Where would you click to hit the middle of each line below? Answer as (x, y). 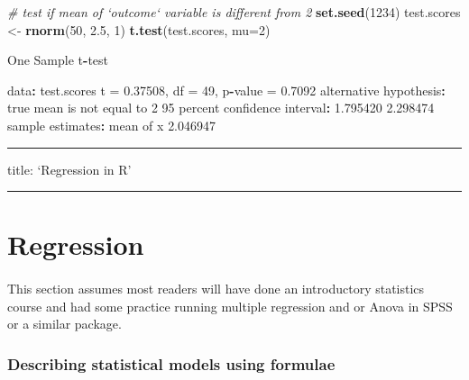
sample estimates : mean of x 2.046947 (112, 125)
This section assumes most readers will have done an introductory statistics (216, 289)
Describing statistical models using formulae (171, 363)
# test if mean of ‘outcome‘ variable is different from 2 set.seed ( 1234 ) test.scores (234, 12)
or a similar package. (64, 324)
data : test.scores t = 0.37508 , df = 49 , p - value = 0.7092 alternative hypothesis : (226, 90)
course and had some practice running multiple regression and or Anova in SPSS (230, 306)
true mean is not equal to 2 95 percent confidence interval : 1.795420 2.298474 (221, 108)
